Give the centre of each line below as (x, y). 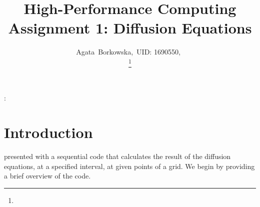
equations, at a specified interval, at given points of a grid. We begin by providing (129, 166)
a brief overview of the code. (47, 176)
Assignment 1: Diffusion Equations (130, 28)
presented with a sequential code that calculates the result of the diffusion (117, 156)
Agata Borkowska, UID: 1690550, (128, 52)
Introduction (48, 132)
